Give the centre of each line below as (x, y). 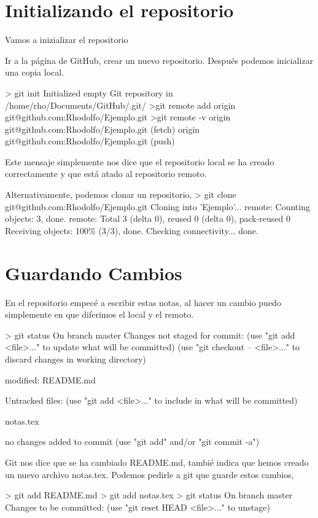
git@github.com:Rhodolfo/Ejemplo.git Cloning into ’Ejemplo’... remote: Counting (157, 206)
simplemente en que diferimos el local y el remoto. (99, 314)
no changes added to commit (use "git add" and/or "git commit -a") (132, 441)
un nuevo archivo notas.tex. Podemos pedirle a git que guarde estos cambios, (149, 474)
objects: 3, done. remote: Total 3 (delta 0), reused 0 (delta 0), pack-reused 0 (148, 218)
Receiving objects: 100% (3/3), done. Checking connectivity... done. (132, 230)
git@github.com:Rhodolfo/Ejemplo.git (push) (90, 141)
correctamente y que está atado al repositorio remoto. (106, 174)
